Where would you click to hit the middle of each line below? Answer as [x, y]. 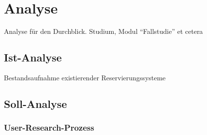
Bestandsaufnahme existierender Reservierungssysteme [85, 77]
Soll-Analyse [36, 103]
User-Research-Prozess [49, 127]
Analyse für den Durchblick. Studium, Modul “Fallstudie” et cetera [103, 31]
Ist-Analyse [33, 57]
